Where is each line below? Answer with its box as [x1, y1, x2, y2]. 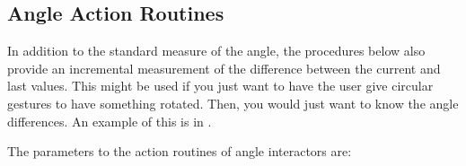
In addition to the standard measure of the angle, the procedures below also [7, 41, 426, 60]
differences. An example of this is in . [7, 111, 212, 130]
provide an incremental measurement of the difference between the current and [7, 58, 441, 77]
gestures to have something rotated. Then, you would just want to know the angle [7, 93, 459, 112]
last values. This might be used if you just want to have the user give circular [7, 76, 434, 95]
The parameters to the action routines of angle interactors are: [7, 142, 352, 161]
